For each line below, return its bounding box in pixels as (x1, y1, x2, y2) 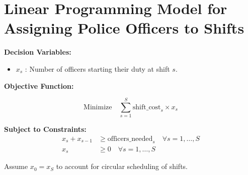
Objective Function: (4, 80, 74, 91)
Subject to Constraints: (4, 124, 87, 134)
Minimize (84, 103, 112, 111)
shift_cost (132, 103, 161, 111)
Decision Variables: (4, 47, 71, 57)
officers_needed (107, 135, 153, 142)
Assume (4, 161, 28, 171)
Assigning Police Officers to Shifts (4, 18, 244, 38)
